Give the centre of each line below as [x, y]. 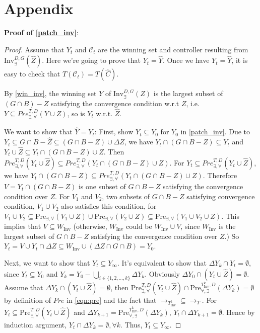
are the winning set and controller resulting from [173, 49]
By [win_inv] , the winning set [50, 93]
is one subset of [102, 186]
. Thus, [132, 324]
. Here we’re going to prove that [91, 60]
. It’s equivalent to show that [162, 263]
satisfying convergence [221, 196]
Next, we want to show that [47, 263]
